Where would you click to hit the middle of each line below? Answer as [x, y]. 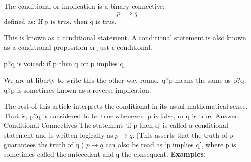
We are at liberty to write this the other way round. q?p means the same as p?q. [125, 80]
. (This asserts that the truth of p [183, 134]
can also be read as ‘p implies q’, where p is [171, 144]
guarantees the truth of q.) [44, 144]
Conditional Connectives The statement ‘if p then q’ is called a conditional [116, 125]
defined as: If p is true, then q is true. [60, 21]
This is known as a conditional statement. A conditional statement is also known [125, 37]
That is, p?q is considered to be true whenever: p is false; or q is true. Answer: [122, 115]
